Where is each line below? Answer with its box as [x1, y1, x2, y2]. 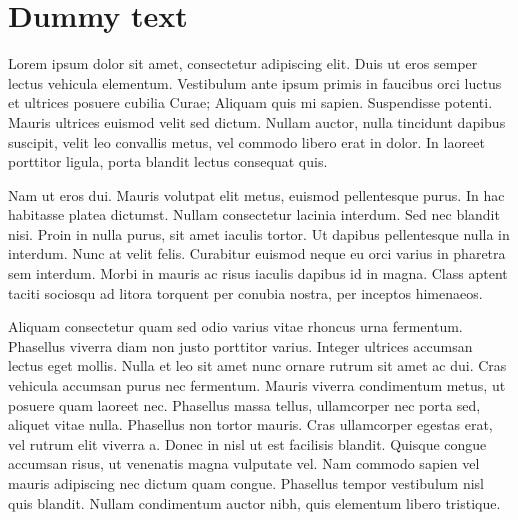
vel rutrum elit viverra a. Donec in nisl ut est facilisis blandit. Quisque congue [8, 433, 487, 454]
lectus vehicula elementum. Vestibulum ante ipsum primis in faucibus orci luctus [8, 72, 502, 93]
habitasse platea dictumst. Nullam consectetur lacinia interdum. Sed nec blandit [8, 204, 500, 225]
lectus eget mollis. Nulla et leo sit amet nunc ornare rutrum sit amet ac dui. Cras [8, 355, 507, 376]
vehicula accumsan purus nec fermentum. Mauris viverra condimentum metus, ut [8, 375, 506, 396]
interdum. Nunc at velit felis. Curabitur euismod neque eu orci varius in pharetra [8, 243, 506, 264]
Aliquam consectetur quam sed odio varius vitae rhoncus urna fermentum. [8, 316, 463, 337]
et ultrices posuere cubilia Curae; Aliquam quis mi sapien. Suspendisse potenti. [8, 92, 493, 113]
